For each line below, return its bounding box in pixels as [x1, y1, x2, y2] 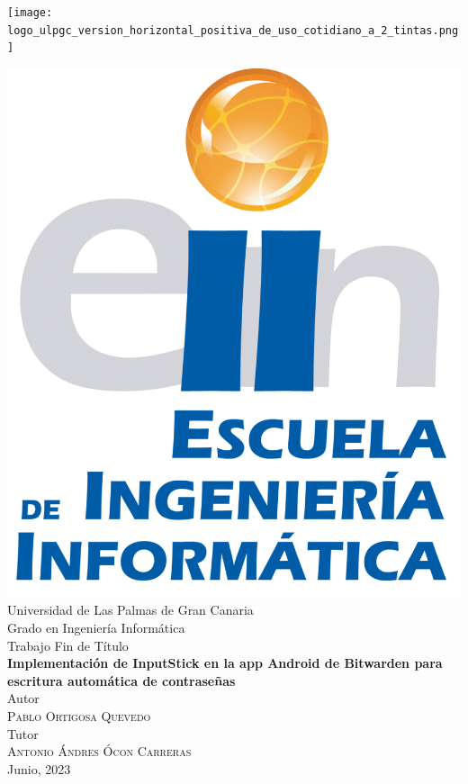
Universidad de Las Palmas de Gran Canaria [7, 600, 254, 619]
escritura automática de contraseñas [7, 671, 236, 689]
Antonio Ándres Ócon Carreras [7, 742, 192, 761]
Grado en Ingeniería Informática [7, 617, 185, 636]
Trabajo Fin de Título [7, 635, 129, 654]
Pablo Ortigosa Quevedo [7, 706, 151, 725]
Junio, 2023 [7, 759, 71, 778]
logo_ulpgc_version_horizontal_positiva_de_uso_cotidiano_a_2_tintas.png [7, 23, 459, 37]
